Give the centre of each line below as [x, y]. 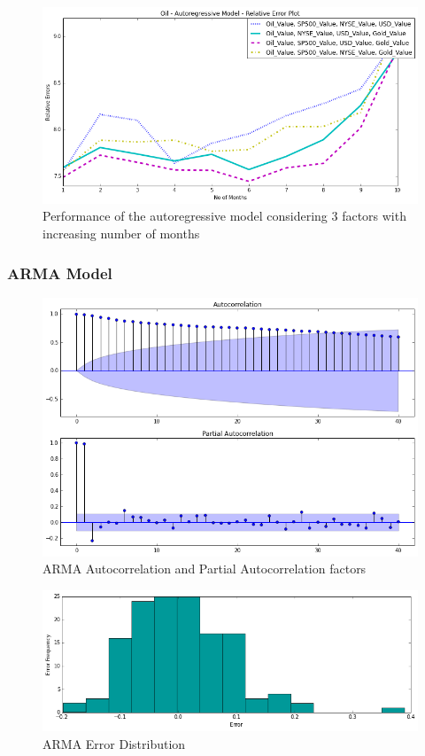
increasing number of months [121, 234]
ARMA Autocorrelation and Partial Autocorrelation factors [205, 569]
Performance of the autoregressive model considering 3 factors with [224, 216]
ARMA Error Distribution [114, 744]
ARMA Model [60, 273]
